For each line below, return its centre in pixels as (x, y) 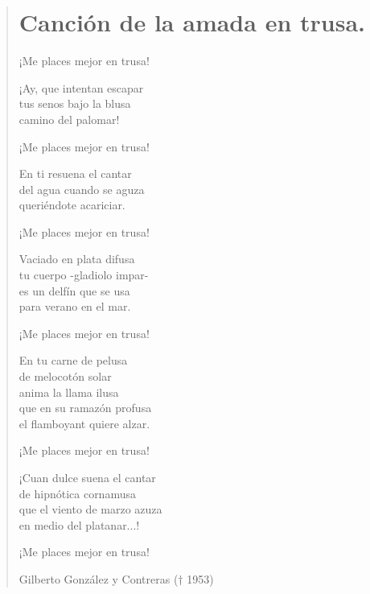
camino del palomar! (69, 119)
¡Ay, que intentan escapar (81, 87)
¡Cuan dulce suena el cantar (87, 477)
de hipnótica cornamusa (77, 493)
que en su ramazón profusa (85, 408)
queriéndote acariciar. (72, 205)
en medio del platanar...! (79, 524)
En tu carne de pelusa (73, 360)
